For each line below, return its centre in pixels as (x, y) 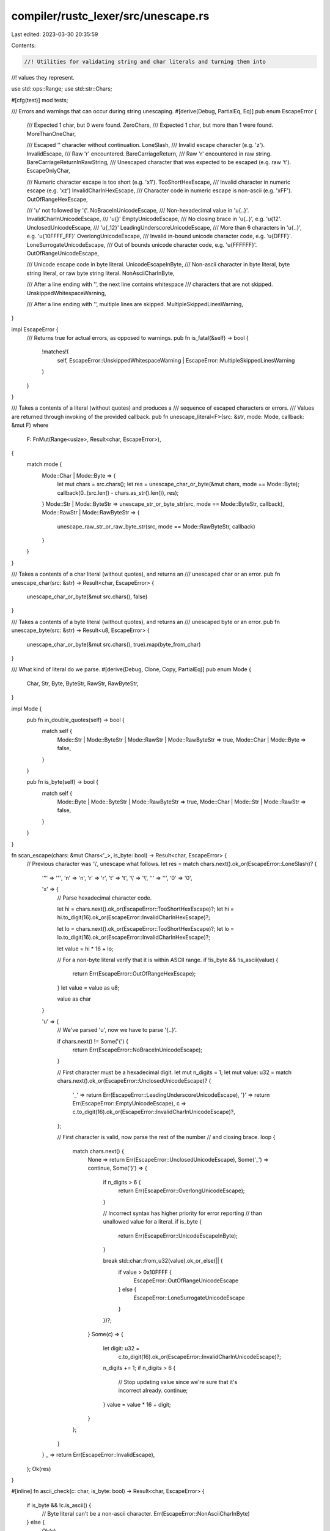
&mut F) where (30, 425)
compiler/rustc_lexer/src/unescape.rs (110, 16)
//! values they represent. (43, 77)
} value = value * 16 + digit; (137, 1404)
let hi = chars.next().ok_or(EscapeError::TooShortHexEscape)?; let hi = (146, 909)
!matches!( (55, 352)
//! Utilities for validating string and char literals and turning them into (145, 62)
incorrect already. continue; (153, 1391)
